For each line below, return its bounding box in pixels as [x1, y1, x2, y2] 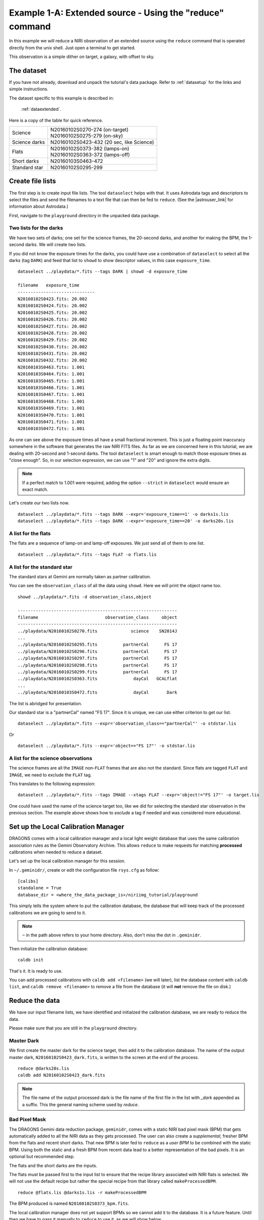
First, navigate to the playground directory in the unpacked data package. [9, 212, 160, 218]
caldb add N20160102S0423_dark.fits [18, 1073, 105, 1078]
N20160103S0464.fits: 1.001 [18, 371, 85, 377]
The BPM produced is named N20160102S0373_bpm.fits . [9, 1200, 129, 1206]
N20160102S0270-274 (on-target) [50, 126, 129, 133]
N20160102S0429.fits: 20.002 [18, 337, 87, 343]
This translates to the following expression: [9, 781, 96, 787]
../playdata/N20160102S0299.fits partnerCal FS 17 [18, 669, 178, 675]
